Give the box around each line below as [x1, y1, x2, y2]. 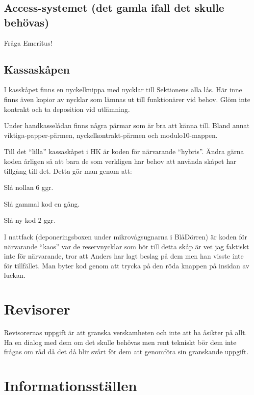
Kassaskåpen [4, 61, 70, 77]
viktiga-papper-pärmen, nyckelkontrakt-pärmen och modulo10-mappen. [4, 130, 218, 140]
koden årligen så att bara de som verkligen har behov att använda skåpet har [4, 156, 236, 166]
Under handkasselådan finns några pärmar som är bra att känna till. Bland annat [4, 120, 250, 131]
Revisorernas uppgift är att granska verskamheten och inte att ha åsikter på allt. [4, 327, 247, 338]
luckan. [4, 270, 25, 280]
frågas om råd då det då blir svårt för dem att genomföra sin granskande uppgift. [4, 346, 249, 357]
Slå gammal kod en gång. [4, 198, 80, 209]
